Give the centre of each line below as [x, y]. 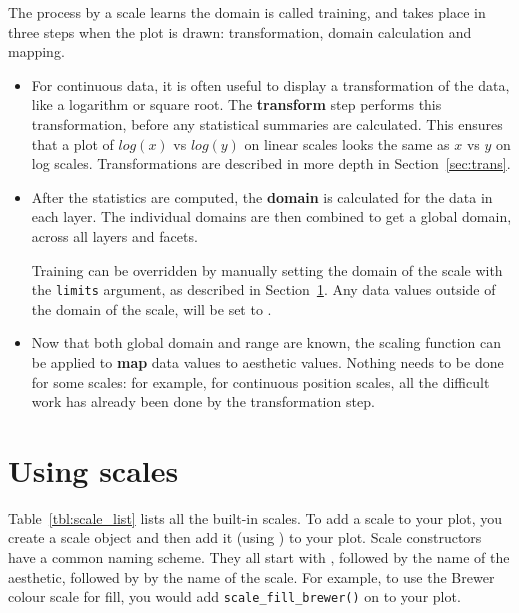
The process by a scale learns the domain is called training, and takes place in [247, 12]
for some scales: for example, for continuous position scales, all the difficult [260, 381]
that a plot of [72, 143]
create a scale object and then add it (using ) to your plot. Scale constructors [245, 537]
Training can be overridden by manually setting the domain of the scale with [267, 269]
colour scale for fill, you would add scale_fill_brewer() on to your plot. [234, 596]
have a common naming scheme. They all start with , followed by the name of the [259, 557]
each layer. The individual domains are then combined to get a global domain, [271, 216]
